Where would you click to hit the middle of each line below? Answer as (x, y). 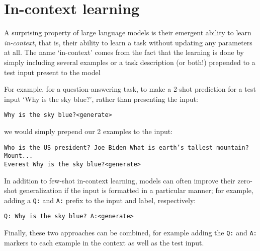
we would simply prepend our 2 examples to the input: (89, 131)
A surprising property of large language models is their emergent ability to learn (128, 33)
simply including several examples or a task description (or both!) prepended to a (130, 62)
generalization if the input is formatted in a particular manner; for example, (136, 190)
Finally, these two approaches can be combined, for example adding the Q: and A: (131, 232)
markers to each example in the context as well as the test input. (104, 242)
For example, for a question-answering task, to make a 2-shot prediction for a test (130, 89)
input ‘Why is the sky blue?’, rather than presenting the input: (101, 99)
